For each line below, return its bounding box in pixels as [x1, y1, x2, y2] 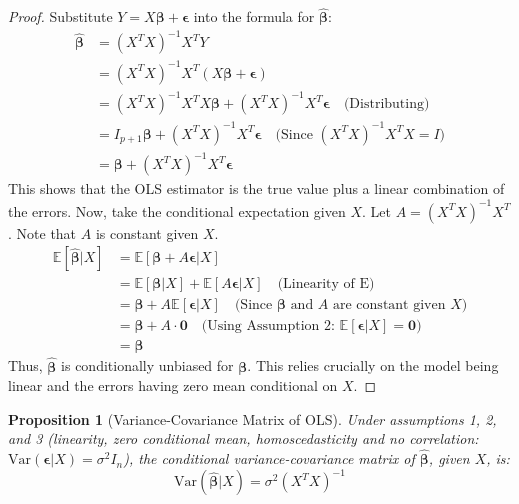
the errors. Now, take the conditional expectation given [8, 200, 346, 221]
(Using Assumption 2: [201, 319, 335, 334]
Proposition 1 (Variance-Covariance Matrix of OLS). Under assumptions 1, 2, [8, 408, 497, 429]
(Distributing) [343, 97, 430, 112]
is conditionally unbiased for [61, 355, 234, 376]
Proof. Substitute [8, 6, 113, 27]
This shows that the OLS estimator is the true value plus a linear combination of [8, 178, 505, 199]
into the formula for [193, 6, 315, 27]
